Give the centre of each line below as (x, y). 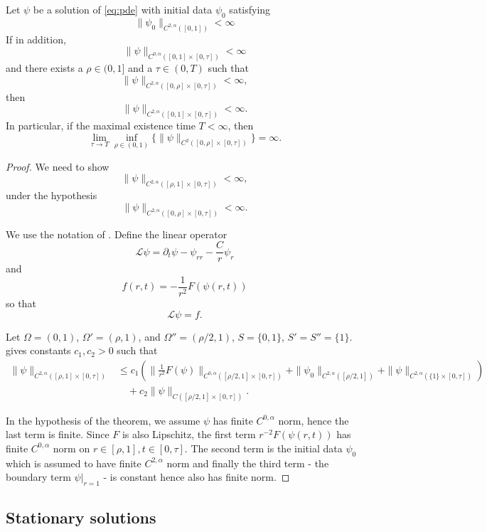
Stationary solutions (81, 517)
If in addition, (36, 39)
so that (21, 303)
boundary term (38, 477)
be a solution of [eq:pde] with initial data (123, 9)
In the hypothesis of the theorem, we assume (103, 420)
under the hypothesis (52, 195)
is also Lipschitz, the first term (189, 434)
